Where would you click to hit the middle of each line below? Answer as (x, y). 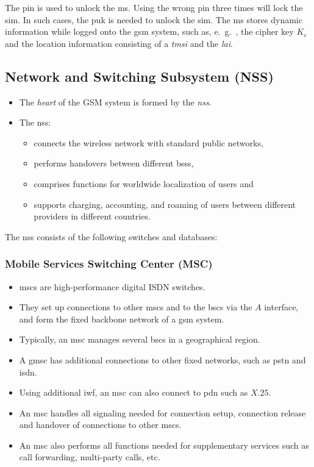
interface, (281, 307)
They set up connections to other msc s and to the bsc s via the (136, 307)
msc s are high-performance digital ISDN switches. (112, 286)
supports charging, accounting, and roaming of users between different (165, 204)
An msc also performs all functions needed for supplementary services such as (164, 445)
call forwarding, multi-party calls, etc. (90, 457)
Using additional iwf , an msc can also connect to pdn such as (134, 392)
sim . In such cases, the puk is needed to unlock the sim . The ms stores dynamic (154, 19)
